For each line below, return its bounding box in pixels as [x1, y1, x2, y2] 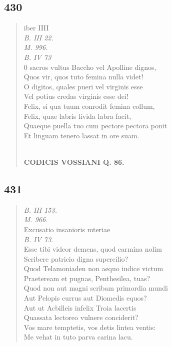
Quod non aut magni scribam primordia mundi [23, 283, 168, 293]
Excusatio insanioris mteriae [23, 224, 110, 234]
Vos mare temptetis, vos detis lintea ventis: [23, 322, 156, 332]
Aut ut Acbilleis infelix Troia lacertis [23, 302, 136, 313]
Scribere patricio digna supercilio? [23, 253, 128, 264]
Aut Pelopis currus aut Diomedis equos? [23, 293, 147, 303]
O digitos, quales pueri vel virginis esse [23, 81, 143, 91]
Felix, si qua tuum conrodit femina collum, [23, 100, 155, 111]
